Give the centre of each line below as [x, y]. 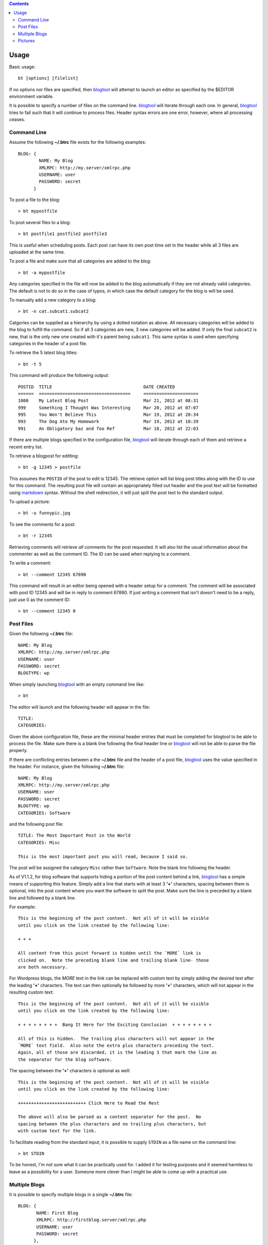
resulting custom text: [32, 992]
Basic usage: [22, 67]
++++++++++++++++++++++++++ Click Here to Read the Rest [89, 1103]
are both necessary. [43, 967]
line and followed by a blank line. [43, 898]
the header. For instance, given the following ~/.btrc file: [67, 766]
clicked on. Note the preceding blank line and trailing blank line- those [114, 960]
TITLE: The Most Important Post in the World [74, 836]
